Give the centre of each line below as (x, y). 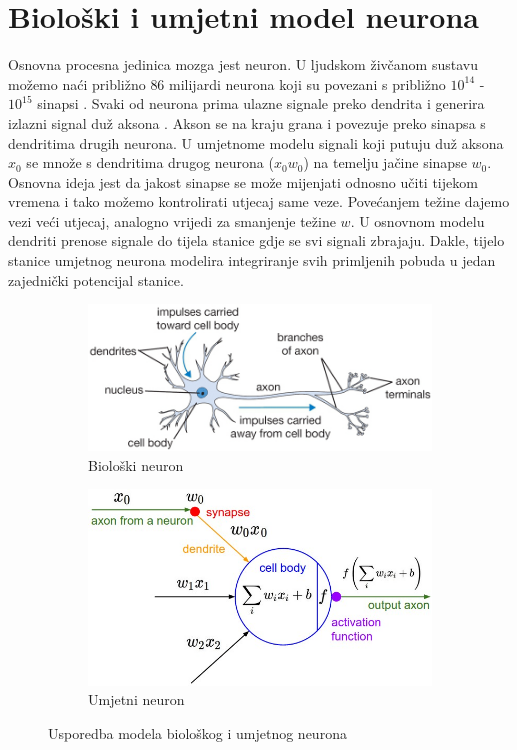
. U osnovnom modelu (417, 220)
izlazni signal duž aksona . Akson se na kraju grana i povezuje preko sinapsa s (247, 122)
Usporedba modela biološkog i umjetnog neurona (197, 732)
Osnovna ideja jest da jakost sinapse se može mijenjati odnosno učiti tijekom (243, 181)
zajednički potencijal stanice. (96, 279)
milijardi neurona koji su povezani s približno (307, 83)
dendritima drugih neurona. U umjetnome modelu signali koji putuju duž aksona (256, 142)
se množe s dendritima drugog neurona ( (150, 162)
